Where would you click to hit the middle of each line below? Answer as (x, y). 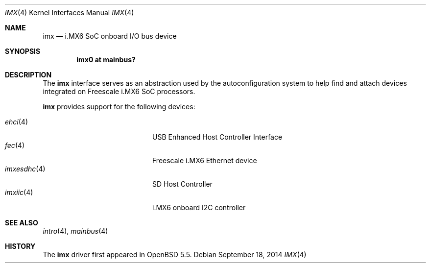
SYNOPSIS (23, 51)
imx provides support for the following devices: (119, 107)
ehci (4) (17, 122)
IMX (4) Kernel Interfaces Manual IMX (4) (70, 12)
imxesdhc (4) (25, 169)
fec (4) (15, 145)
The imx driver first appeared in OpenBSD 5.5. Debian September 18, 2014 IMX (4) (175, 255)
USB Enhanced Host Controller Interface (217, 137)
